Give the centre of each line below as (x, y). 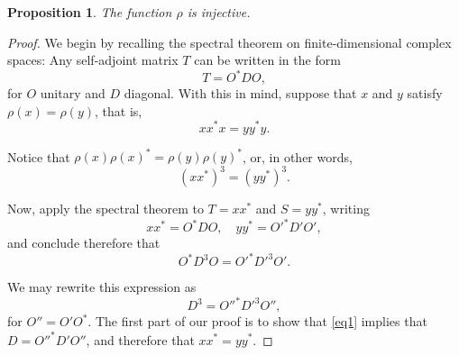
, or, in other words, (297, 156)
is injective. (219, 12)
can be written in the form (267, 60)
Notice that (39, 156)
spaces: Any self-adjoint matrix (93, 60)
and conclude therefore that (84, 243)
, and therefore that (140, 339)
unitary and (73, 93)
